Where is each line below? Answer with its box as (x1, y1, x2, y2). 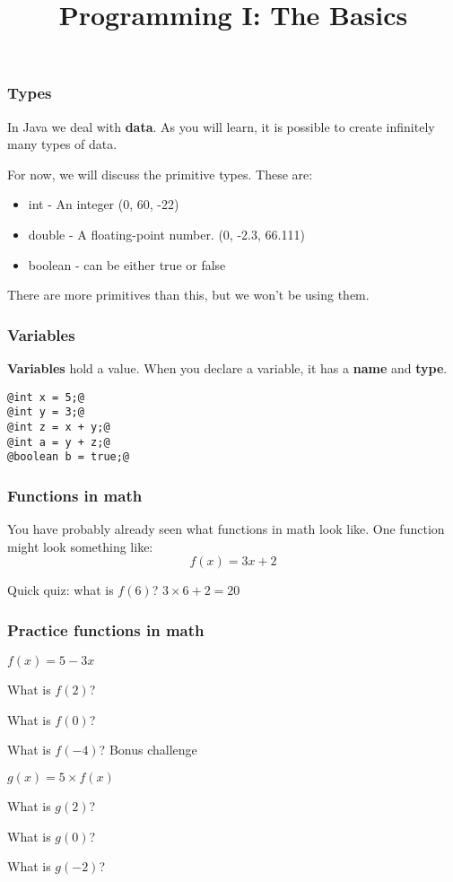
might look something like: (7, 537, 153, 555)
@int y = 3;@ (7, 406, 84, 419)
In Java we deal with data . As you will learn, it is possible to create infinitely (7, 117, 435, 135)
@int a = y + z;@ (7, 435, 110, 449)
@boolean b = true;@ (7, 450, 130, 464)
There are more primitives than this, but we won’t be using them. (7, 285, 370, 304)
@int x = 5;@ (7, 390, 84, 404)
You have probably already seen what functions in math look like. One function (7, 520, 445, 538)
